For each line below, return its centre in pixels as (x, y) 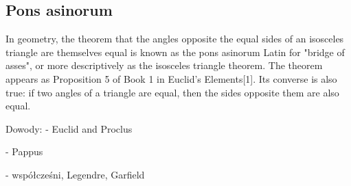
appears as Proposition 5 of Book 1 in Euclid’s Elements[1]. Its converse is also (171, 78)
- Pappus (24, 151)
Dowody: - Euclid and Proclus (69, 128)
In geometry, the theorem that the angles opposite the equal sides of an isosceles (175, 39)
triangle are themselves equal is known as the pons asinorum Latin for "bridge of (175, 52)
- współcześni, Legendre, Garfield (75, 174)
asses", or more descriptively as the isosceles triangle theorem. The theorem (164, 65)
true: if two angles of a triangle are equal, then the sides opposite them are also (172, 92)
